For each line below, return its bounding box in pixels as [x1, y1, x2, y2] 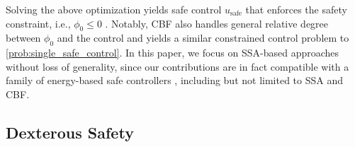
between [6, 30, 41, 45]
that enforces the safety [245, 2, 347, 16]
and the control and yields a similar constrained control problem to [57, 30, 349, 45]
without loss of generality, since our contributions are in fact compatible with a [6, 59, 349, 73]
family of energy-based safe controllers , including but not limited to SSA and [6, 73, 344, 88]
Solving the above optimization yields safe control [6, 2, 222, 16]
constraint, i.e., [6, 16, 71, 30]
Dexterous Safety [6, 121, 134, 143]
